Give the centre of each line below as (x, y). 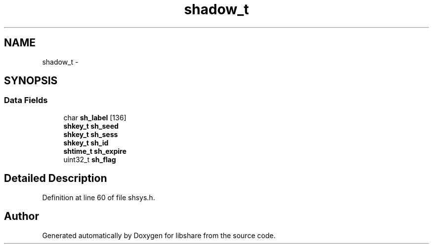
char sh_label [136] (95, 117)
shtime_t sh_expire (95, 151)
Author (22, 216)
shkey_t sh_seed (91, 126)
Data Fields (26, 100)
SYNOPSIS (31, 81)
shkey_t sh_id (86, 142)
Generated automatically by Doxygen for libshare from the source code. (159, 235)
